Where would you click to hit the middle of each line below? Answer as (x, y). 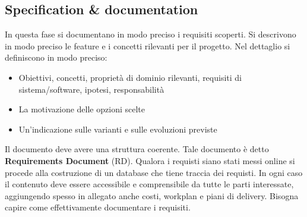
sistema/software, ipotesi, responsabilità (91, 89)
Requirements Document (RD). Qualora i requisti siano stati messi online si (150, 160)
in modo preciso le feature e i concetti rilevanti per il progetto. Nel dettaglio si (148, 45)
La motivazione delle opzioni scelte (82, 109)
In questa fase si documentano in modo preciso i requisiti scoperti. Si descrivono (151, 34)
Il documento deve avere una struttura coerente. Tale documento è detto (137, 149)
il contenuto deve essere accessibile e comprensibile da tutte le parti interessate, (149, 184)
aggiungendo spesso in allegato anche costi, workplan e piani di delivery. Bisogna (152, 195)
